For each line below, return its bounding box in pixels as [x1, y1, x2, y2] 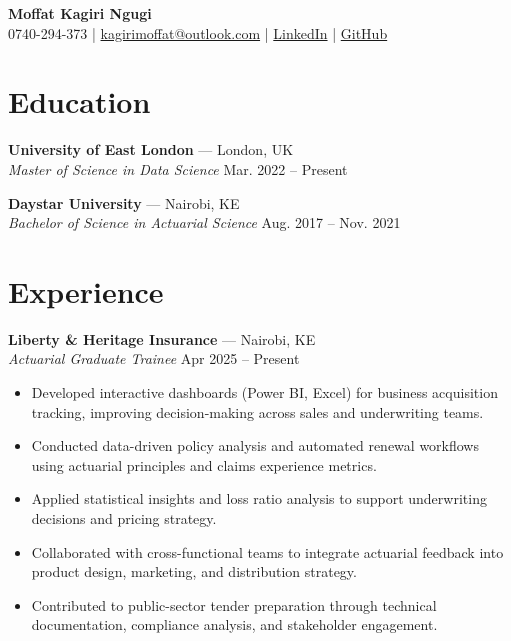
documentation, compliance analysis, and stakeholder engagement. [31, 614, 438, 635]
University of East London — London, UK [8, 139, 294, 160]
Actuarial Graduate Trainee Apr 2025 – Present [8, 348, 300, 369]
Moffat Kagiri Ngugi [8, 3, 152, 23]
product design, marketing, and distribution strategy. [31, 561, 357, 582]
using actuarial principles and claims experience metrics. [31, 454, 377, 475]
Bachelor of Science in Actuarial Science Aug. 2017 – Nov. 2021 [8, 212, 401, 233]
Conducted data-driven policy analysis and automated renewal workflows [31, 435, 479, 456]
